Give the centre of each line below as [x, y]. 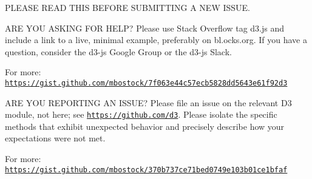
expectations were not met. [55, 138]
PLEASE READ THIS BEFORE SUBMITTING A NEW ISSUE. [127, 7]
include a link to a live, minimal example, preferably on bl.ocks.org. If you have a [156, 40]
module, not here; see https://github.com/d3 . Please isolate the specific [141, 114]
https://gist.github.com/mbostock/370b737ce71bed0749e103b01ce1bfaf [146, 170]
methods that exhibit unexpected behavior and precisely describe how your [145, 126]
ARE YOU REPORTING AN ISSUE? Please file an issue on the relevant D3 [148, 102]
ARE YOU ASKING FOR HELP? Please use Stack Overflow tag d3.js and [145, 28]
